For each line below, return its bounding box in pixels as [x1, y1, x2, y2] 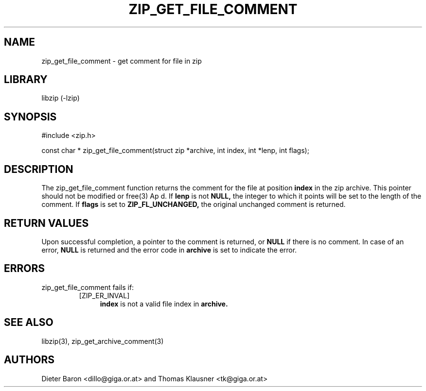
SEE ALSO [4, 316, 53, 329]
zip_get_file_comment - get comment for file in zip [41, 56, 202, 65]
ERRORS [4, 262, 45, 275]
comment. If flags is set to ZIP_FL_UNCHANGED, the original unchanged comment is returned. [41, 200, 346, 209]
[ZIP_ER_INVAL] [79, 291, 130, 300]
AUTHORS [4, 354, 55, 366]
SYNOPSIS [4, 110, 57, 123]
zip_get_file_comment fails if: [41, 283, 134, 291]
